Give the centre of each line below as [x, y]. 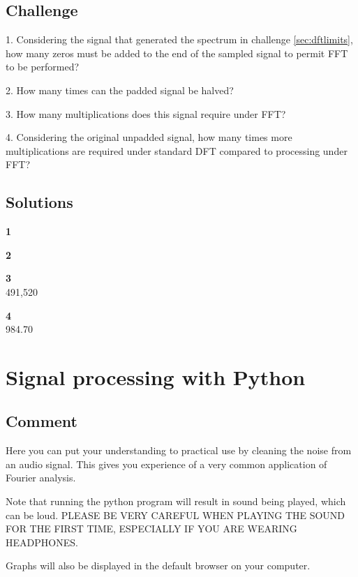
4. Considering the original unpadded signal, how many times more [149, 137]
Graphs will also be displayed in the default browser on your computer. [158, 565]
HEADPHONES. [42, 542]
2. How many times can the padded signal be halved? [120, 90]
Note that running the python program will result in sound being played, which [176, 501]
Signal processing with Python [156, 376]
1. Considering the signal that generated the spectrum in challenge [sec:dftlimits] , [179, 39]
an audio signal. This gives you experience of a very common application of [166, 464]
